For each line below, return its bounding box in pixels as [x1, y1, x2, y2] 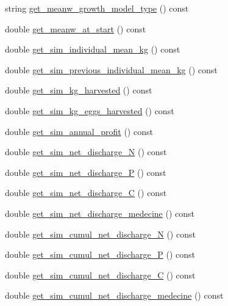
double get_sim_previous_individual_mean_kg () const [5, 63, 218, 76]
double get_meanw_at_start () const [5, 22, 146, 35]
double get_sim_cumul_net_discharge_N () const [5, 227, 196, 240]
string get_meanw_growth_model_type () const [5, 2, 189, 14]
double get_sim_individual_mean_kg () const [5, 43, 180, 56]
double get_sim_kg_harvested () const [5, 84, 152, 97]
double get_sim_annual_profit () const [5, 125, 153, 137]
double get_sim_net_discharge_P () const [5, 166, 166, 178]
